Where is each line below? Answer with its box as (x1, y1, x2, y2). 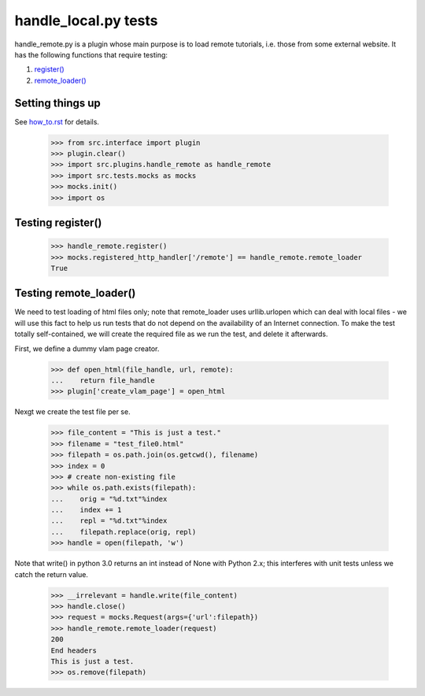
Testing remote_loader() (14, 287, 136, 300)
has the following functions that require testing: (14, 50, 168, 59)
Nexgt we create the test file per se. (14, 407, 131, 416)
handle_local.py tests (14, 12, 158, 29)
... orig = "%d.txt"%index (50, 494, 168, 503)
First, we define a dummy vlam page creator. (14, 343, 160, 354)
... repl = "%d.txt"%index (50, 516, 168, 525)
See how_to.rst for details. (14, 117, 100, 126)
